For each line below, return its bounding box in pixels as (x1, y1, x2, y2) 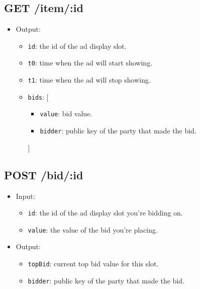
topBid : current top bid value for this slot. (28, 258, 159, 269)
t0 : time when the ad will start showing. (28, 57, 153, 68)
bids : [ (28, 91, 49, 102)
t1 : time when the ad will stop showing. (28, 75, 151, 85)
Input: (16, 190, 35, 201)
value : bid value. (40, 108, 92, 119)
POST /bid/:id (4, 167, 83, 182)
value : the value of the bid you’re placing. (28, 224, 158, 235)
